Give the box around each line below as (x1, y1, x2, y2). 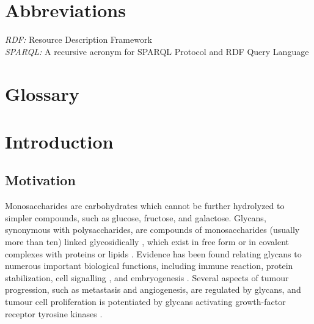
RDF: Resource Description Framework (5, 33, 152, 46)
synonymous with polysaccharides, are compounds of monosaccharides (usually (5, 223, 300, 236)
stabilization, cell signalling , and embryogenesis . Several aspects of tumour (5, 271, 289, 284)
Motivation (5, 171, 76, 190)
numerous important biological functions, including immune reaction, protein (5, 259, 293, 272)
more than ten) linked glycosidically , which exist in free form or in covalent (5, 235, 290, 248)
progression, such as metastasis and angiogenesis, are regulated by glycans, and (5, 283, 301, 296)
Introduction (5, 128, 114, 153)
